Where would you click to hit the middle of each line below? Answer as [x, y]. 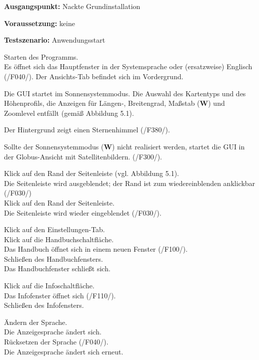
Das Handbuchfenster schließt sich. [57, 268]
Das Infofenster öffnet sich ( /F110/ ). [60, 295]
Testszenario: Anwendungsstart [55, 40]
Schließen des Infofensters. [44, 305]
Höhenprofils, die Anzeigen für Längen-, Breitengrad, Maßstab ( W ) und [114, 103]
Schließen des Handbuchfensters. [53, 258]
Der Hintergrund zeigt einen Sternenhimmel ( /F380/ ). [87, 130]
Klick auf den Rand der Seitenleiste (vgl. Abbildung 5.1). [91, 173]
